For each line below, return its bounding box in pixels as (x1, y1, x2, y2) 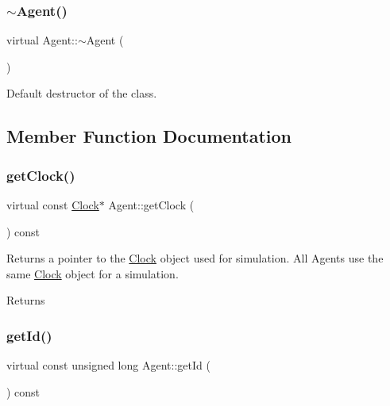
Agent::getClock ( (108, 197, 195, 213)
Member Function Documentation (6, 124, 292, 148)
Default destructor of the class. (6, 85, 157, 101)
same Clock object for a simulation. (6, 265, 179, 282)
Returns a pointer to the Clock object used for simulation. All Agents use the (6, 250, 384, 266)
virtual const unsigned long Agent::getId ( (6, 357, 210, 373)
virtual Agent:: (6, 32, 78, 48)
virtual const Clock (6, 197, 99, 213)
